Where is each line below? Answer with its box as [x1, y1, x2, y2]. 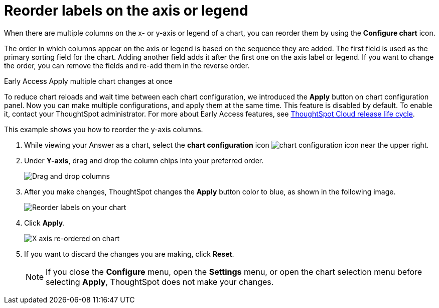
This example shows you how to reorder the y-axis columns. [4, 125, 203, 134]
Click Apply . [24, 218, 65, 227]
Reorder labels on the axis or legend [4, 2, 248, 19]
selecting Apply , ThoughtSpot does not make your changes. [46, 276, 274, 287]
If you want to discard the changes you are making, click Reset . [24, 249, 234, 258]
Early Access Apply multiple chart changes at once [4, 76, 173, 85]
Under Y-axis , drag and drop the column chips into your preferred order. [24, 156, 264, 165]
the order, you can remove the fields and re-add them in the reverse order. [4, 61, 250, 70]
